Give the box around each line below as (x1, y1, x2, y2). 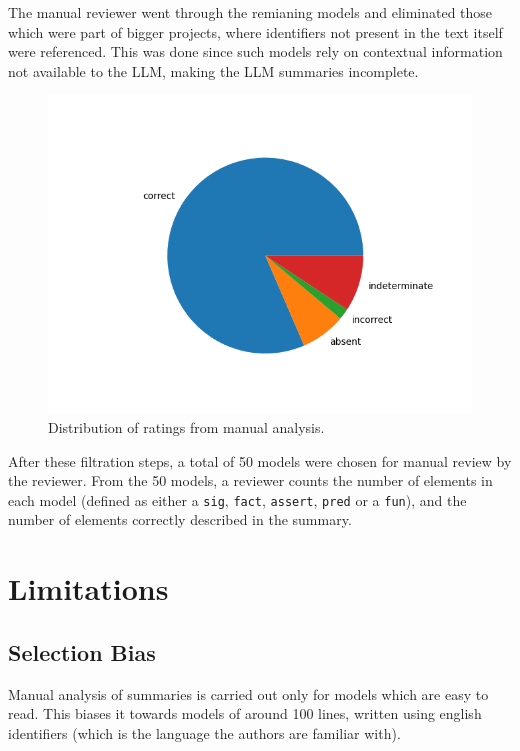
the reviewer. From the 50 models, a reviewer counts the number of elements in (8, 470, 493, 491)
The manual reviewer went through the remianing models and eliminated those (8, 2, 493, 22)
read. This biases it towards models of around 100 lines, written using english (8, 703, 482, 724)
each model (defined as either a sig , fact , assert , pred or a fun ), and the (8, 489, 467, 510)
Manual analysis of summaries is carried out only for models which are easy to (8, 683, 489, 704)
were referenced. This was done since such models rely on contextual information (8, 41, 503, 62)
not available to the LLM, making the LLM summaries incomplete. (8, 60, 419, 81)
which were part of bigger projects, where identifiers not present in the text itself (8, 21, 503, 42)
